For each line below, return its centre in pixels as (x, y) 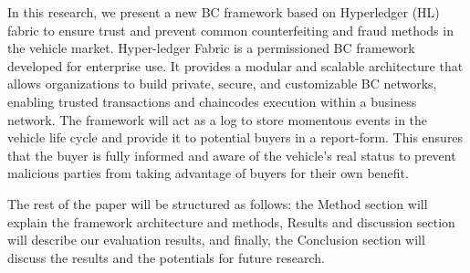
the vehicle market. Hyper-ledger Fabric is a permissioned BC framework (211, 48)
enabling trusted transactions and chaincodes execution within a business (212, 101)
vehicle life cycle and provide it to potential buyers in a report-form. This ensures (235, 137)
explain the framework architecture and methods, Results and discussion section (231, 221)
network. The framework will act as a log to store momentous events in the (218, 119)
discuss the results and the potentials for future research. (167, 257)
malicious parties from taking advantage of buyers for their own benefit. (208, 173)
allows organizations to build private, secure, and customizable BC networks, (222, 84)
